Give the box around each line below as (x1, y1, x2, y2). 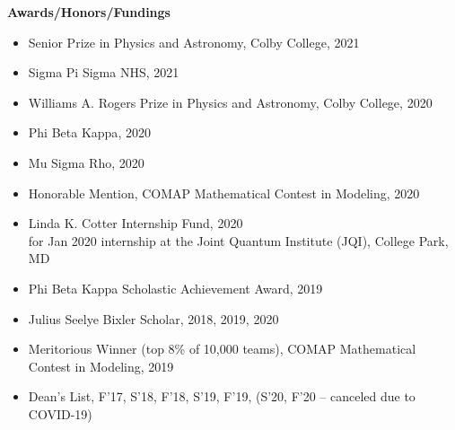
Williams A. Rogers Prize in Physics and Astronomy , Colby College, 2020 (28, 92, 433, 111)
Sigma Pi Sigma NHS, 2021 (28, 63, 179, 82)
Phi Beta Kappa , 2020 (28, 123, 151, 142)
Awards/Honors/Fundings (7, 3, 171, 21)
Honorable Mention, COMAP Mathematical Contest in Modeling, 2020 (28, 183, 420, 202)
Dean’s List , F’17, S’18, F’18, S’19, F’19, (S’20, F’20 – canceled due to (28, 387, 416, 406)
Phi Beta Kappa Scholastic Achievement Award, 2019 (28, 278, 323, 297)
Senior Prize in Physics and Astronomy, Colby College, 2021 (28, 32, 360, 51)
